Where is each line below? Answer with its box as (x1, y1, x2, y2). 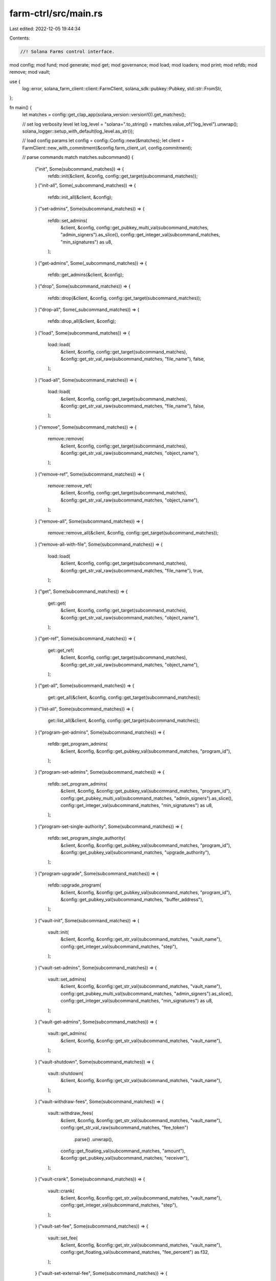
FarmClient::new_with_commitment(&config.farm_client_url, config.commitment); (22, 144, 193, 151)
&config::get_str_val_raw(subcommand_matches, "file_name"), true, (60, 567, 203, 573)
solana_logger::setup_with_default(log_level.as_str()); (22, 128, 134, 134)
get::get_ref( (48, 647, 74, 653)
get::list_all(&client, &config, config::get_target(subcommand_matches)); (48, 717, 200, 724)
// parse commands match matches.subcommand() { (22, 154, 134, 160)
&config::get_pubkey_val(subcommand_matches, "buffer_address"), (60, 896, 204, 902)
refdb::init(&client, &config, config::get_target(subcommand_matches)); (48, 173, 198, 179)
